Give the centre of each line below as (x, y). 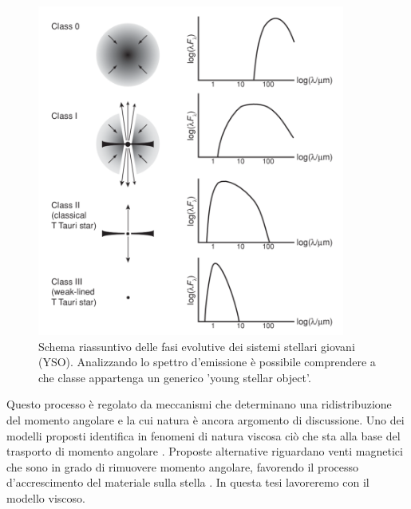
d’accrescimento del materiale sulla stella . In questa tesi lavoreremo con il (188, 482)
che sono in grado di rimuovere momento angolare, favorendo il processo (183, 466)
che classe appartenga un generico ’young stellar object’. (175, 377)
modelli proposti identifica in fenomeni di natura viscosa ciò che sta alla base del (204, 435)
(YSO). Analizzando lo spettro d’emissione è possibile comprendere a (207, 362)
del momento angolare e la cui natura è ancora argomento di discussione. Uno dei (205, 420)
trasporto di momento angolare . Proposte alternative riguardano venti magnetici (205, 451)
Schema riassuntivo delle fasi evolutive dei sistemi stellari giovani (197, 346)
